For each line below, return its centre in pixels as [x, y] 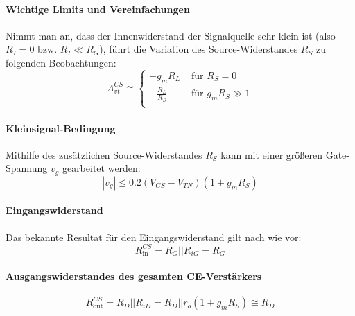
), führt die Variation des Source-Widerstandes [199, 49]
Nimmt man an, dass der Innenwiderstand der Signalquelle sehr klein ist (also [171, 35]
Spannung [27, 168]
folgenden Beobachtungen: [61, 62]
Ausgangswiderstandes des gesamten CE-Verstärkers [134, 276]
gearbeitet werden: [101, 168]
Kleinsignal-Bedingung [61, 128]
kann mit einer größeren [272, 154]
